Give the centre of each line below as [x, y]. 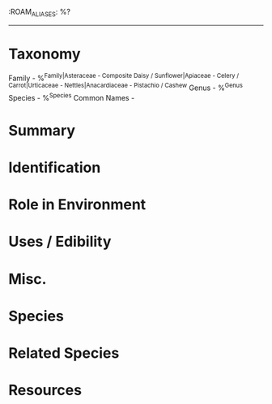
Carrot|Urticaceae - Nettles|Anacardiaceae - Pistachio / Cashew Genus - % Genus [125, 87]
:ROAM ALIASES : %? [40, 13]
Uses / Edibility [60, 242]
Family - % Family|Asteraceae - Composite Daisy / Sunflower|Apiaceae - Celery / [124, 77]
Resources [45, 391]
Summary [42, 130]
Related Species [64, 353]
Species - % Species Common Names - [72, 97]
